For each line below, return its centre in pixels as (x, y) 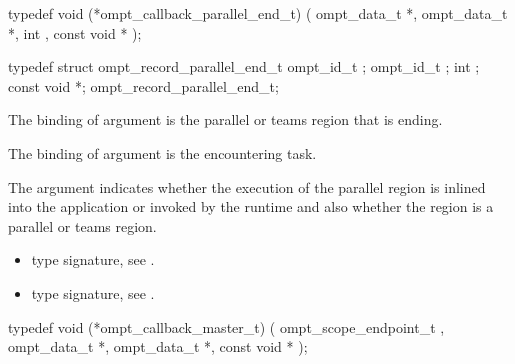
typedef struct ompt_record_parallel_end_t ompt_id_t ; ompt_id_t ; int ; (244, 66)
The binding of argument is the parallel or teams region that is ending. (225, 119)
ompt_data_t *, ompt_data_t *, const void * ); (158, 346)
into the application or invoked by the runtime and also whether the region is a (251, 206)
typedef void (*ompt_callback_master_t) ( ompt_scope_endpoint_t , (226, 326)
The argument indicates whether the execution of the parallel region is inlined (247, 186)
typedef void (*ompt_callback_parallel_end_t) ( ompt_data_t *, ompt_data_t (258, 13)
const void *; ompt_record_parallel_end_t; (143, 85)
